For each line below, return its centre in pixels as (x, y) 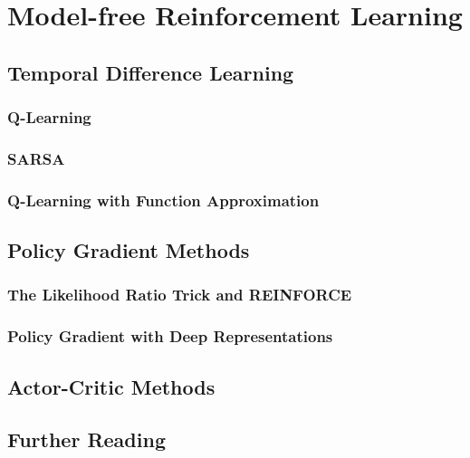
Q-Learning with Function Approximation (163, 200)
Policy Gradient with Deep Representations (170, 336)
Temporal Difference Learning (151, 72)
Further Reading (86, 439)
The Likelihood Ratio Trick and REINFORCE (180, 295)
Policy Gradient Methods (129, 250)
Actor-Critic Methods (111, 386)
